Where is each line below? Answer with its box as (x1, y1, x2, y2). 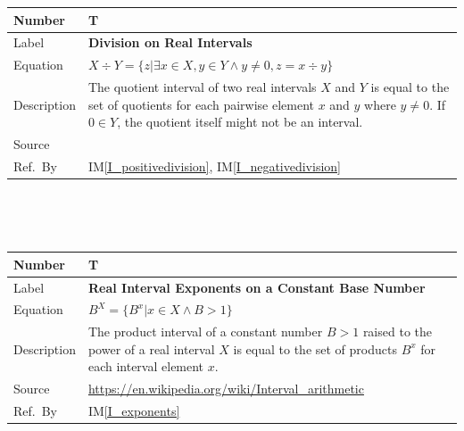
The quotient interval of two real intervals (87, 78, 317, 96)
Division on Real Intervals (87, 33, 253, 52)
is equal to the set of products (233, 339, 397, 358)
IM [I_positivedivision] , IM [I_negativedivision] (87, 156, 341, 175)
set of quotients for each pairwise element (87, 95, 314, 113)
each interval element (87, 357, 204, 376)
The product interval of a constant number (87, 322, 323, 341)
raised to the (362, 322, 432, 341)
